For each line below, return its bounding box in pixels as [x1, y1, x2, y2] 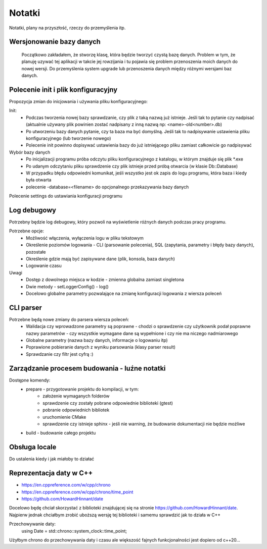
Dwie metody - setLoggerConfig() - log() [26, 283, 109, 289]
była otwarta [26, 177, 51, 183]
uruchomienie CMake [43, 414, 87, 420]
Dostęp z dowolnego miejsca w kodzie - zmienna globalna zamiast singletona [26, 276, 184, 282]
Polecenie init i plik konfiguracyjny [9, 85, 118, 94]
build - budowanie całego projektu [26, 430, 96, 436]
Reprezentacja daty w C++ [9, 469, 93, 478]
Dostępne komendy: [9, 377, 50, 383]
